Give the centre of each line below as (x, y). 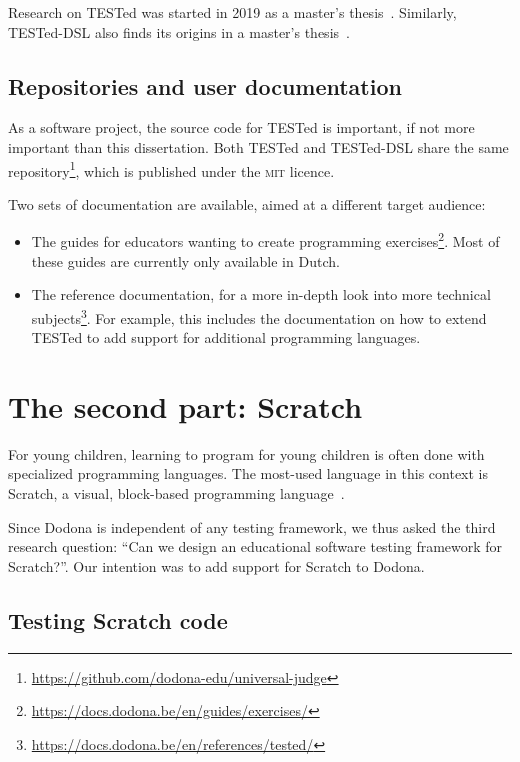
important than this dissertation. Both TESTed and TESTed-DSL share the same (258, 146)
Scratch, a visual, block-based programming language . (176, 493)
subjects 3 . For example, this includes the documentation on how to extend (259, 316)
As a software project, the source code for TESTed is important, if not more (241, 127)
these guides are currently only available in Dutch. (185, 260)
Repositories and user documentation (205, 85)
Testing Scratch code (118, 619)
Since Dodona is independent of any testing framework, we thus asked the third (252, 526)
